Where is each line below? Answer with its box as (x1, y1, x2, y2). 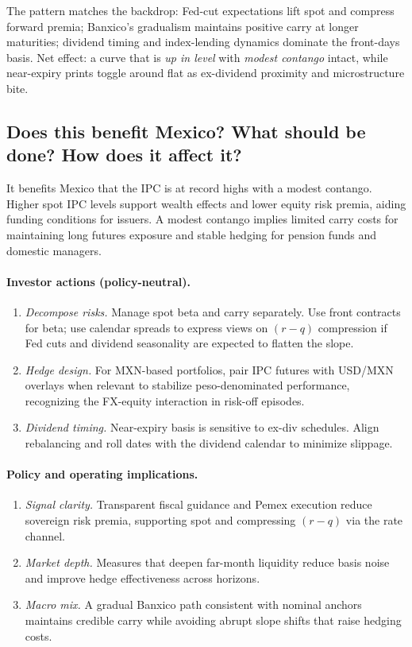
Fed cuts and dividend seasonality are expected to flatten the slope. (25, 335, 354, 351)
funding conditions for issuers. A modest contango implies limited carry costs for (6, 211, 399, 227)
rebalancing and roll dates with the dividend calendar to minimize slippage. (25, 435, 393, 451)
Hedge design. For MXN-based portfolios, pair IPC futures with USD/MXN (25, 361, 394, 378)
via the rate (345, 512, 403, 529)
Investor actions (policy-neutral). (6, 273, 191, 289)
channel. (25, 527, 65, 544)
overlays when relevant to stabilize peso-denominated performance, (25, 377, 350, 393)
